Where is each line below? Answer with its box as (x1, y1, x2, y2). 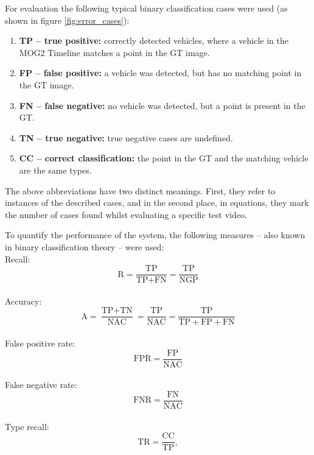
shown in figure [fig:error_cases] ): (5, 13, 130, 26)
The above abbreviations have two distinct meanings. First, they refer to (5, 184, 276, 197)
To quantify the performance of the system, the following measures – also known (5, 228, 305, 241)
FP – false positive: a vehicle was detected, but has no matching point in (19, 66, 302, 79)
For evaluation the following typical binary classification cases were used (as (5, 2, 288, 14)
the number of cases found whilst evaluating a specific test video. (5, 208, 247, 220)
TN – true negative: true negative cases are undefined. (19, 131, 233, 144)
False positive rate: (5, 337, 75, 349)
